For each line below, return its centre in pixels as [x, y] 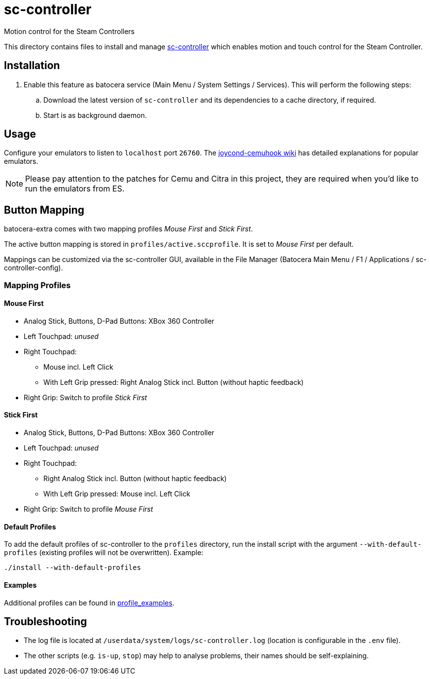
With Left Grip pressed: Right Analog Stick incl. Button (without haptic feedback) [174, 382]
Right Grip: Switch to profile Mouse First [88, 509]
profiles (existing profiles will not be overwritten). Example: [104, 553]
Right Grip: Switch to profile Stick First [85, 397]
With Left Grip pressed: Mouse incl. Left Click [117, 494]
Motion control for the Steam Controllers [69, 31]
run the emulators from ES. [75, 189]
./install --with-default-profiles [73, 568]
